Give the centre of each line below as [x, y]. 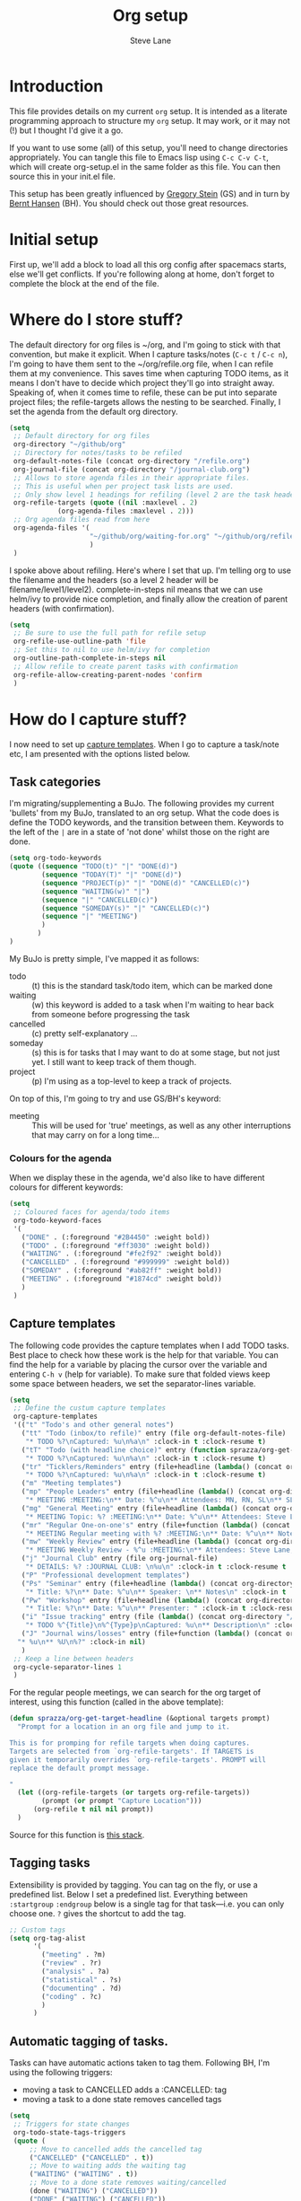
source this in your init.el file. [63, 176]
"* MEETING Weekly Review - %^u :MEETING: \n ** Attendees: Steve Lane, [160, 1550]
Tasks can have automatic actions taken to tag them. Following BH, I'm [140, 2063]
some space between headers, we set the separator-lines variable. [133, 1383]
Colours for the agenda [60, 1158]
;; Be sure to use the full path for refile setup [109, 633]
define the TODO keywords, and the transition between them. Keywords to [146, 823]
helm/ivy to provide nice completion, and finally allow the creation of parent [149, 599]
